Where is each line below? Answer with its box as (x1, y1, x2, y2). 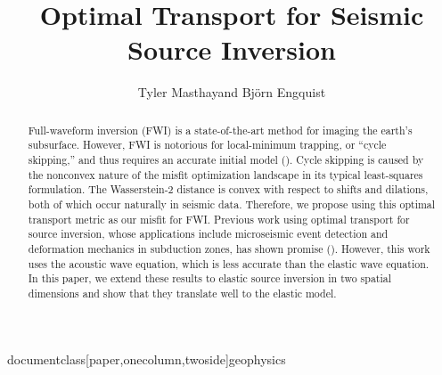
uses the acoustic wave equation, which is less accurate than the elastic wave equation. (28, 256, 430, 271)
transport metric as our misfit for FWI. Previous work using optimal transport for (28, 211, 410, 226)
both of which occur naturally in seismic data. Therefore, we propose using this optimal (28, 196, 436, 211)
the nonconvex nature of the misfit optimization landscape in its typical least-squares (28, 167, 423, 182)
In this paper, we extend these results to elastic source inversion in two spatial (28, 271, 392, 286)
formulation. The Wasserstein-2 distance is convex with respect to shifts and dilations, (28, 182, 429, 197)
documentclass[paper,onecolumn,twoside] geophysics (7, 349, 286, 368)
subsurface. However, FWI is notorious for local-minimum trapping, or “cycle (28, 137, 387, 152)
